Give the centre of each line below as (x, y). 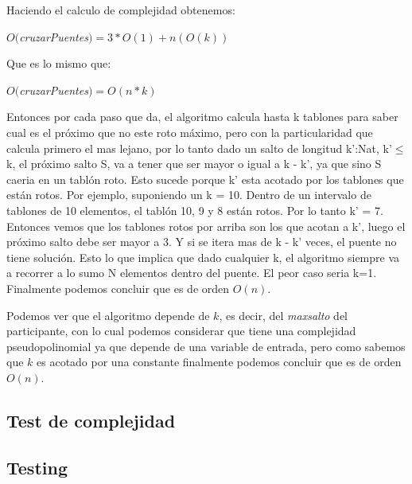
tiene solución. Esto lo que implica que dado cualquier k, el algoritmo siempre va (203, 257)
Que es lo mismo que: (59, 63)
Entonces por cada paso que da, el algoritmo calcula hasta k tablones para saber (202, 117)
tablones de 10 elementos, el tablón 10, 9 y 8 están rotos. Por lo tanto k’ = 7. (195, 210)
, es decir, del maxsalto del (283, 315)
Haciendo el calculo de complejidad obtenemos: (121, 10)
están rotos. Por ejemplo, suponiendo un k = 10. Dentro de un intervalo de (189, 195)
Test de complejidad (91, 420)
